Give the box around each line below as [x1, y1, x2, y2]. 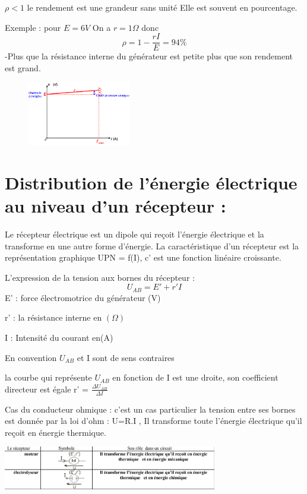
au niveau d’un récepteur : [5, 194, 226, 218]
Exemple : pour [5, 21, 61, 33]
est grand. [5, 61, 41, 74]
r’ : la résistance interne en [5, 311, 102, 324]
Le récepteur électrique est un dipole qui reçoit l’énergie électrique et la [5, 228, 264, 240]
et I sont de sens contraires [77, 351, 175, 363]
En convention [5, 351, 57, 363]
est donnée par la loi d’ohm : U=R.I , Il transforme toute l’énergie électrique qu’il [5, 414, 302, 427]
